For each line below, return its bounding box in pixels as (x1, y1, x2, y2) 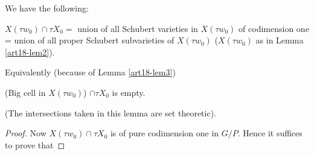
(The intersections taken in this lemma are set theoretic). (5, 106, 216, 119)
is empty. (112, 86, 146, 98)
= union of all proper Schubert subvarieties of (5, 34, 175, 46)
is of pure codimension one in (110, 127, 219, 139)
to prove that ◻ (5, 138, 65, 151)
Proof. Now (5, 127, 46, 139)
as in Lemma (255, 34, 304, 46)
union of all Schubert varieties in (77, 22, 198, 34)
